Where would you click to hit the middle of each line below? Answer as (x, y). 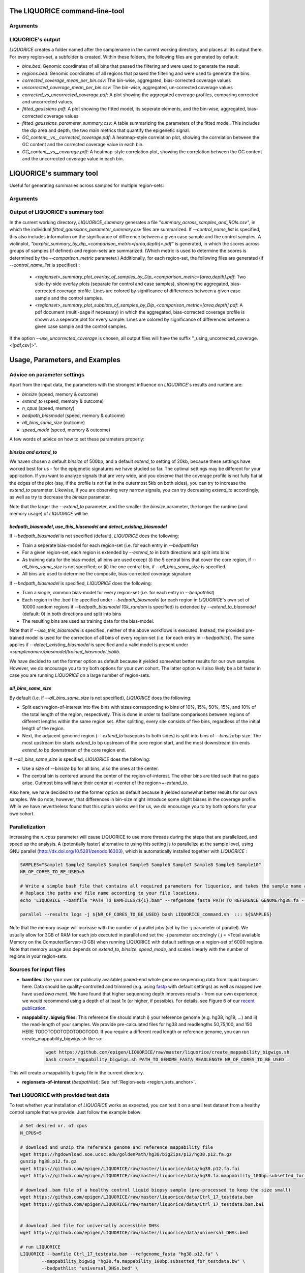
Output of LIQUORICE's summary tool (57, 212)
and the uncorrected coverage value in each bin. (73, 159)
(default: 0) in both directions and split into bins (72, 614)
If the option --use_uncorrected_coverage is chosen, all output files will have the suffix (100, 338)
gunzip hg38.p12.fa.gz (48, 1161)
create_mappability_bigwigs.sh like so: (62, 1039)
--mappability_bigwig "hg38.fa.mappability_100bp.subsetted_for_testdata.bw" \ (143, 1261)
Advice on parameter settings (47, 374)
